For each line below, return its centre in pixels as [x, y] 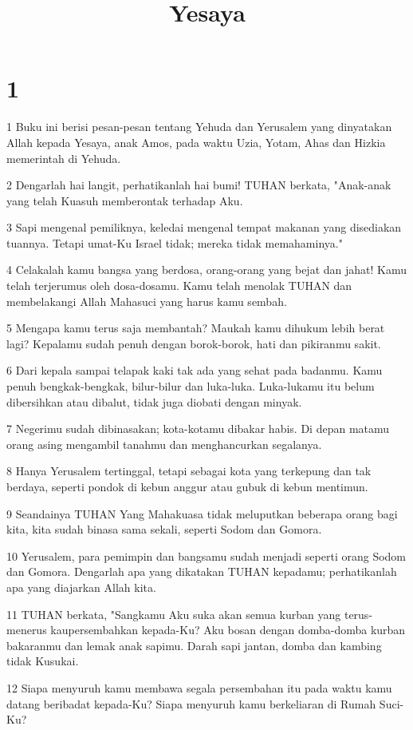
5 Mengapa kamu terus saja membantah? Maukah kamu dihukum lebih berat [196, 328]
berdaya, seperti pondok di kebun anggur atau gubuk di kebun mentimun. [187, 486]
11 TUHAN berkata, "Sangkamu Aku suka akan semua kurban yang [174, 614]
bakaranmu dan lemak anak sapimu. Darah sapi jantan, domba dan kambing [194, 645]
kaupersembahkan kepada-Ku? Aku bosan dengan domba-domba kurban [228, 630]
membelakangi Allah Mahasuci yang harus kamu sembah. [147, 301]
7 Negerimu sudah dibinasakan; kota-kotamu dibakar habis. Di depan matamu [198, 428]
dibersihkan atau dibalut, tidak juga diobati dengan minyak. [154, 401]
